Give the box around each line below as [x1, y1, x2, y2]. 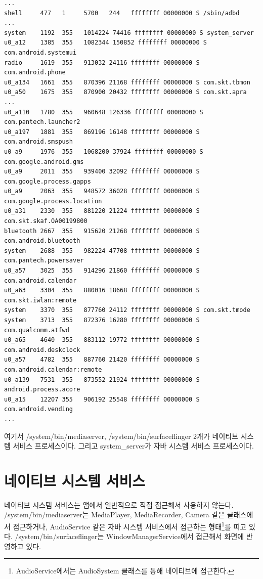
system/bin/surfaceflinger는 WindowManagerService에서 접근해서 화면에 [18, 531, 244, 542]
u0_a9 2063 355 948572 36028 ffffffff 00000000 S [4, 188, 200, 195]
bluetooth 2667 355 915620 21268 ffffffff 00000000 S [4, 227, 200, 235]
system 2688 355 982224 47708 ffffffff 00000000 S [4, 247, 200, 254]
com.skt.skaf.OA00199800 [4, 217, 87, 225]
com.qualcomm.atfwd [4, 326, 69, 334]
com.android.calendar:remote [4, 366, 102, 373]
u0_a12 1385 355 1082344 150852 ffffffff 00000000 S [4, 39, 207, 47]
